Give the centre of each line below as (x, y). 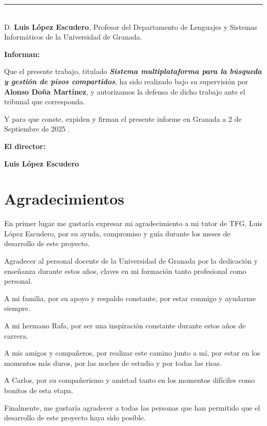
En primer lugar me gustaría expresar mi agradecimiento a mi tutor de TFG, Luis (133, 223)
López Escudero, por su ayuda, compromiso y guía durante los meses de (117, 233)
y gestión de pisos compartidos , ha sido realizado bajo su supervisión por (126, 81)
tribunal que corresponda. (45, 101)
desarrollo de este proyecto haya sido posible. (75, 418)
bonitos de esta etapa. (39, 390)
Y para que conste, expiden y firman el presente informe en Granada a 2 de (123, 118)
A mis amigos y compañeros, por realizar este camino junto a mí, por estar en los (132, 353)
